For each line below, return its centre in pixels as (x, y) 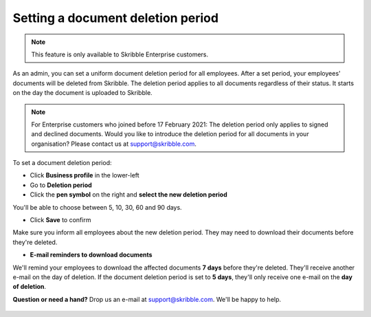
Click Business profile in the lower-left (85, 175)
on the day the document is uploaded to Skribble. (82, 93)
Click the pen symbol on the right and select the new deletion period (128, 195)
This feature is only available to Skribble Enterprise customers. (120, 54)
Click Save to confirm (60, 220)
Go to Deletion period (61, 185)
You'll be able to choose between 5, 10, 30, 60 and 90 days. (97, 207)
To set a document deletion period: (62, 163)
